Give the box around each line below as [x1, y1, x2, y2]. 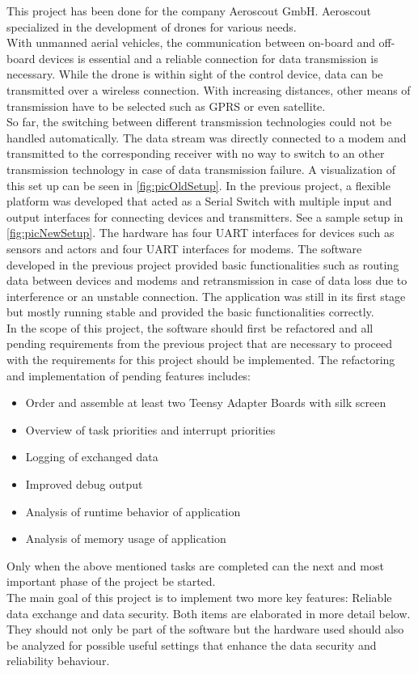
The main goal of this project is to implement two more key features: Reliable [6, 589, 392, 605]
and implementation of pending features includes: [6, 367, 251, 384]
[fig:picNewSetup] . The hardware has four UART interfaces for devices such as [6, 224, 395, 241]
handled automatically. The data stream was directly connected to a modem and [6, 129, 407, 146]
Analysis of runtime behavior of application [25, 502, 241, 519]
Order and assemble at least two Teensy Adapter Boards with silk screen [25, 394, 386, 411]
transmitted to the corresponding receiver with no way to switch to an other [6, 145, 385, 162]
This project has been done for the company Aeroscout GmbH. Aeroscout [6, 2, 371, 19]
